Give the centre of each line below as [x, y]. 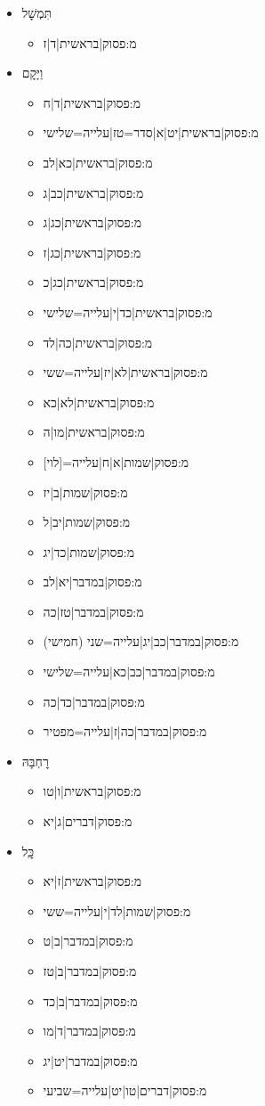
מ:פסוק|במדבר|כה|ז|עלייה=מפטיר [125, 731]
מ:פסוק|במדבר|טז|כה [93, 611]
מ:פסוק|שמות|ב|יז [85, 492]
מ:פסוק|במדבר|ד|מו [89, 1031]
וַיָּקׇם [32, 73]
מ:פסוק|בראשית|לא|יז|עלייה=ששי [125, 372]
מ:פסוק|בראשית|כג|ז [92, 252]
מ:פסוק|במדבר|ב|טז [90, 971]
